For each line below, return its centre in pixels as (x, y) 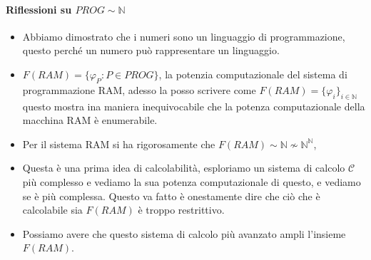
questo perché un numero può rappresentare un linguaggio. (151, 50)
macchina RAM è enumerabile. (90, 120)
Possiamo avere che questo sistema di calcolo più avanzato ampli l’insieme (184, 233)
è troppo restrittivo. (181, 210)
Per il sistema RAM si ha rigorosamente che (119, 144)
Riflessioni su (39, 9)
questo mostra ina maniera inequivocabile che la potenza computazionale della (194, 106)
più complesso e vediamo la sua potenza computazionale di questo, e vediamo (192, 181)
